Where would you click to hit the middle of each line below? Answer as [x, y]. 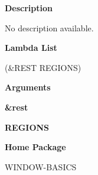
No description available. [49, 27]
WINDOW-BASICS [41, 166]
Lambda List [31, 48]
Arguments [28, 87]
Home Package [35, 147]
